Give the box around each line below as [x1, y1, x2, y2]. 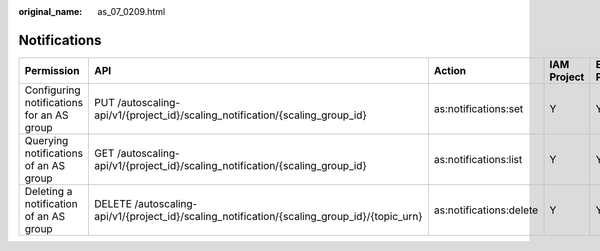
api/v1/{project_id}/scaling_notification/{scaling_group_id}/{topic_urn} [94, 209, 424, 223]
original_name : [18, 6, 83, 17]
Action [433, 63, 467, 77]
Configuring [24, 83, 81, 97]
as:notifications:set [433, 101, 524, 115]
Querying [24, 133, 69, 147]
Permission [24, 63, 80, 77]
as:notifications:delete [433, 203, 539, 217]
